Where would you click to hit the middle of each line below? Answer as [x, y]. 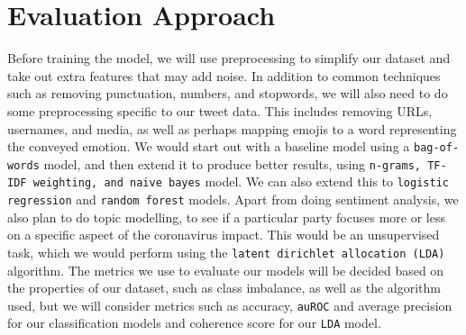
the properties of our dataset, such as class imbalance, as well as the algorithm [224, 288]
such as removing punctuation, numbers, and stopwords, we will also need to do [228, 93]
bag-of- [436, 148]
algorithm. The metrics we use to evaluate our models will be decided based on [226, 270]
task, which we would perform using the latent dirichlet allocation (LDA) [226, 252]
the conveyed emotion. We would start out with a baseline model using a [209, 146]
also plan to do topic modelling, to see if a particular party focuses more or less [226, 217]
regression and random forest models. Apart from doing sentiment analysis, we [233, 199]
